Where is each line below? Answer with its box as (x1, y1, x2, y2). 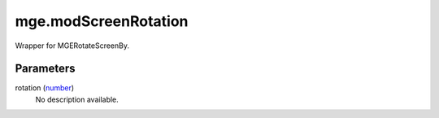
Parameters (15, 62, 76, 76)
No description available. (35, 94, 120, 104)
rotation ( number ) (15, 83, 75, 93)
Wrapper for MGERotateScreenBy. (15, 41, 130, 50)
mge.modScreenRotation (15, 12, 189, 30)
